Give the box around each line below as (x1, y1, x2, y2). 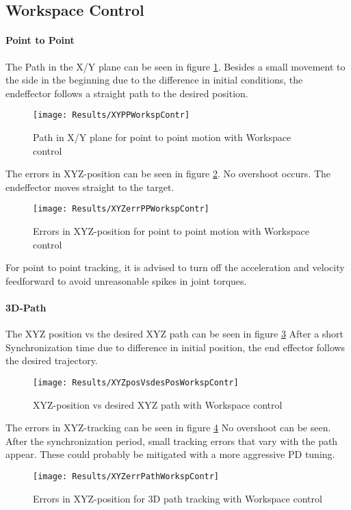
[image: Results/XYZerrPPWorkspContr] (33, 204, 209, 214)
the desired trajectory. (5, 353, 98, 368)
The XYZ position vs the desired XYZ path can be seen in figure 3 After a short (5, 327, 344, 341)
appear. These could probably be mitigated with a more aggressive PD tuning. (5, 447, 335, 461)
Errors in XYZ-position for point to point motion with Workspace (33, 224, 309, 238)
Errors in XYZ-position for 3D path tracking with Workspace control (33, 491, 322, 505)
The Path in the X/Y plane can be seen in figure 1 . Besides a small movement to (5, 59, 346, 73)
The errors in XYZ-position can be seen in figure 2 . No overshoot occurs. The (5, 166, 331, 181)
